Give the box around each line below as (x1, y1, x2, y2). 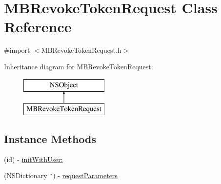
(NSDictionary (4, 170, 47, 181)
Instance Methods (4, 131, 96, 146)
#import (4, 45, 30, 55)
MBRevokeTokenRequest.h (41, 45, 121, 55)
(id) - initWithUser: (4, 154, 63, 164)
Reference (4, 17, 72, 37)
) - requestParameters (53, 170, 118, 181)
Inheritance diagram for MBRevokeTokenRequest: (4, 61, 153, 71)
